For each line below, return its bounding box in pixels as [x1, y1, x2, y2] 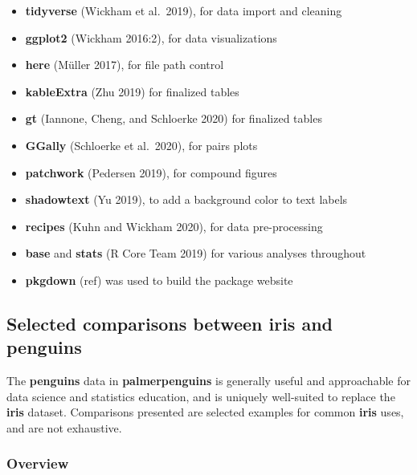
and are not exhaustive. [6, 419, 122, 436]
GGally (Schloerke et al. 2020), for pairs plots [25, 136, 258, 153]
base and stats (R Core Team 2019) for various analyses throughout [25, 245, 366, 262]
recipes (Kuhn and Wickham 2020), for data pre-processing [25, 217, 323, 234]
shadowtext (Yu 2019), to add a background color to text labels [25, 191, 348, 208]
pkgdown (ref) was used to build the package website [25, 271, 293, 288]
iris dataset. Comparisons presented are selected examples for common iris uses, [6, 404, 404, 420]
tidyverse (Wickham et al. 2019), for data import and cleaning [25, 2, 342, 18]
